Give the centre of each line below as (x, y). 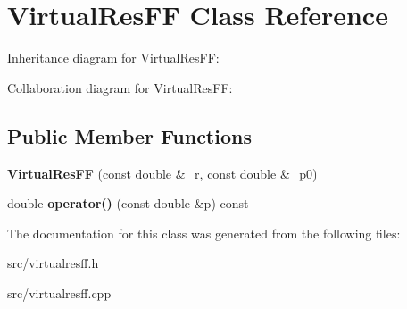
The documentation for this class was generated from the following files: (204, 233)
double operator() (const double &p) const (128, 203)
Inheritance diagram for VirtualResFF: (113, 58)
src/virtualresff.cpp (59, 292)
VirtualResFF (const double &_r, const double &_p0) (162, 173)
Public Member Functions (129, 135)
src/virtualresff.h (53, 263)
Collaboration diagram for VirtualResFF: (120, 87)
